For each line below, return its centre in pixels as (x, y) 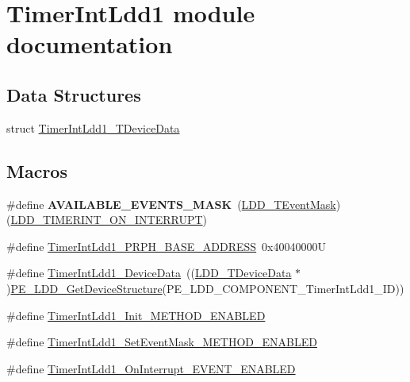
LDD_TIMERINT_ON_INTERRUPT (107, 220)
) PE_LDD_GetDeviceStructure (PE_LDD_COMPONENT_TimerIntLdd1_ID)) (205, 288)
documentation (90, 44)
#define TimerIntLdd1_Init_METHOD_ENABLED (136, 315)
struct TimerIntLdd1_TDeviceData (93, 127)
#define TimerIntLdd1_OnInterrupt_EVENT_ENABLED (151, 368)
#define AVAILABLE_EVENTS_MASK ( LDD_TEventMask (171, 204)
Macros (37, 170)
